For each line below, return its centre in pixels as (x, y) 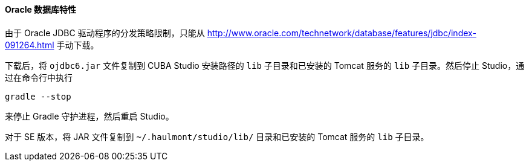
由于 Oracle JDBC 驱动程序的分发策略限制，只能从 (105, 33)
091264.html (30, 45)
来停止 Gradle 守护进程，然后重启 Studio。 (89, 116)
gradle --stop (38, 96)
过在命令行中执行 (39, 77)
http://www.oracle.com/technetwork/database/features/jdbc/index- (342, 33)
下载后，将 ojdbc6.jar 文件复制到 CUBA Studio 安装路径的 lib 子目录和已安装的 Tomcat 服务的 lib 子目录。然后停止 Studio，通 (265, 65)
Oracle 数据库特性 (41, 9)
